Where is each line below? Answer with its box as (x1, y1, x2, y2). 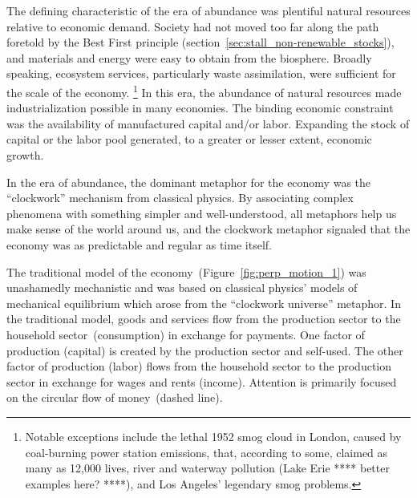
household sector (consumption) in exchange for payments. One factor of (6, 326, 365, 342)
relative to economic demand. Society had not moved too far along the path (6, 18, 379, 34)
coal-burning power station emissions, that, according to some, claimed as (25, 443, 388, 460)
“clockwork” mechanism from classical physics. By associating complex (6, 189, 354, 206)
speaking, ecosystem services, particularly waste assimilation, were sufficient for (6, 65, 396, 82)
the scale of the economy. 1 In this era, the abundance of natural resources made (6, 81, 402, 100)
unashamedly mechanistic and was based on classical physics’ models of (6, 279, 358, 296)
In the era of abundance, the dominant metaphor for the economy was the (6, 173, 371, 190)
